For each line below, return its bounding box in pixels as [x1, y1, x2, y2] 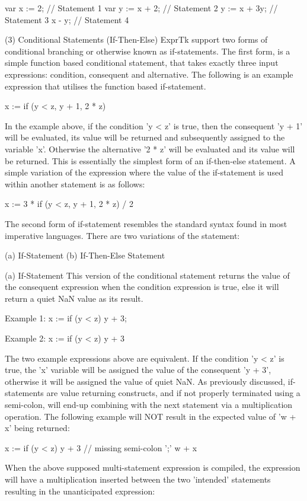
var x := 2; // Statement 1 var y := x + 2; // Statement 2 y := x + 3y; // [5, 2, 278, 14]
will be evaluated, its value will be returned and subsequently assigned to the [5, 131, 285, 143]
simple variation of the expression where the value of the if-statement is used [5, 166, 283, 178]
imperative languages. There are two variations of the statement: [5, 229, 240, 241]
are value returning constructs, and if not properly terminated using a [46, 387, 300, 399]
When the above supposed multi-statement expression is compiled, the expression [5, 461, 300, 474]
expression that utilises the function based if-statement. [5, 79, 206, 92]
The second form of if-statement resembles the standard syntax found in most [5, 217, 287, 229]
